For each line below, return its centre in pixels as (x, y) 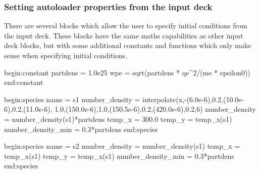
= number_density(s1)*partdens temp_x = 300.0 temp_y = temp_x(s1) (118, 119)
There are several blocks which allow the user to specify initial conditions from (126, 26)
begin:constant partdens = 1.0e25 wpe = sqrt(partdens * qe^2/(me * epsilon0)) (127, 72)
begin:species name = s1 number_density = (72, 99)
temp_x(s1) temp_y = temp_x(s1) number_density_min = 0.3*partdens (119, 156)
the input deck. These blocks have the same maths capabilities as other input (124, 35)
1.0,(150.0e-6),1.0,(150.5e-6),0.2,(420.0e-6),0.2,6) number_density (155, 109)
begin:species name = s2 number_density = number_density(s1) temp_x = (122, 146)
